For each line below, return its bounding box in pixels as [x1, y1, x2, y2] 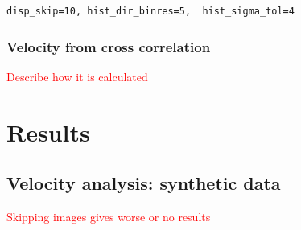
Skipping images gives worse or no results [6, 207, 211, 224]
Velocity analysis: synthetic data [6, 170, 281, 195]
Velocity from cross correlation [6, 36, 211, 56]
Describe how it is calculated [6, 68, 148, 84]
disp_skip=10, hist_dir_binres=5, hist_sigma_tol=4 [6, 6, 295, 17]
